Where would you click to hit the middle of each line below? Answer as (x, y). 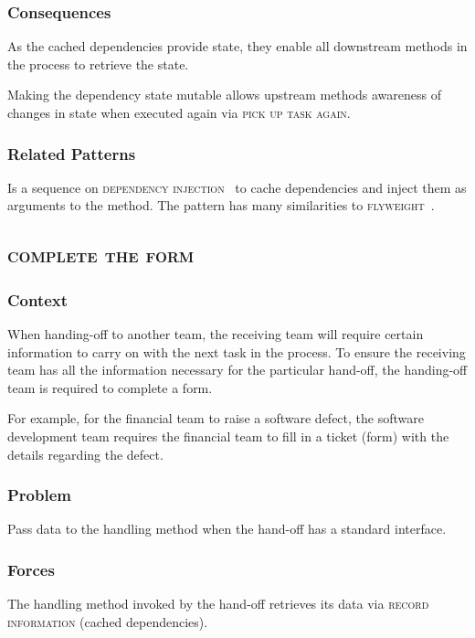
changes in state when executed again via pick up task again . (179, 112)
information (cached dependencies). (108, 621)
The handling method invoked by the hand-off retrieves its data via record (218, 604)
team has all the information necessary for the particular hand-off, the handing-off (237, 370)
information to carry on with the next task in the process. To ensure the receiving (237, 351)
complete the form (101, 255)
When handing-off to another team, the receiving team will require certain (216, 334)
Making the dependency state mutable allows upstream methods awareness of (224, 95)
